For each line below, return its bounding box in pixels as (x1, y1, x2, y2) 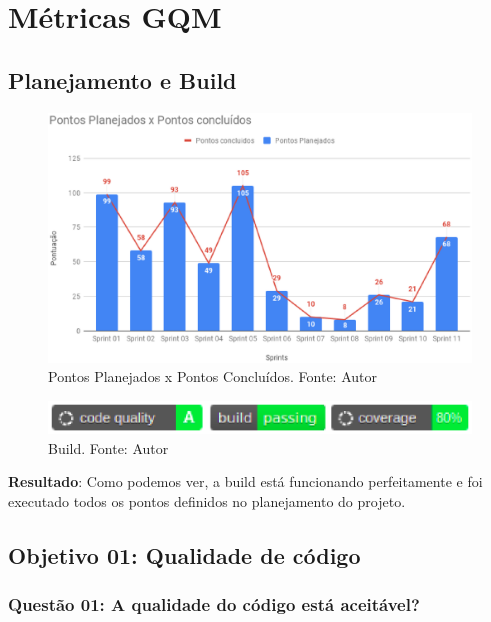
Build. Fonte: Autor (48, 437, 169, 458)
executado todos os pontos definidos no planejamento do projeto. (8, 490, 406, 511)
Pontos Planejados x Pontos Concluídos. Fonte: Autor (48, 366, 377, 387)
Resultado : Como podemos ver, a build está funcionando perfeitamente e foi (8, 471, 483, 492)
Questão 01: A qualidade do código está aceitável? (8, 592, 420, 617)
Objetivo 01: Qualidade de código (8, 539, 361, 570)
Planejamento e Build (8, 64, 237, 95)
